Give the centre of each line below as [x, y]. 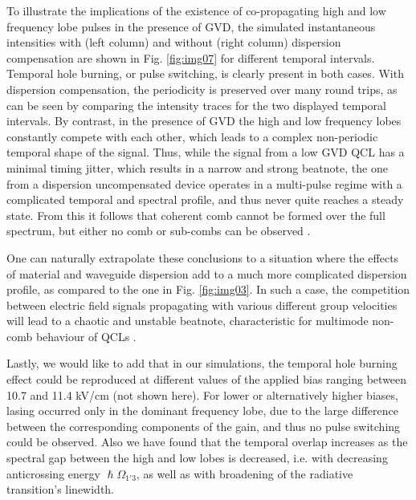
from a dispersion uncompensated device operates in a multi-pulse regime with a [204, 183]
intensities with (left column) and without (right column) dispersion [174, 42]
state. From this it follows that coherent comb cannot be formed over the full [196, 215]
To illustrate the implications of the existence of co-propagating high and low [196, 10]
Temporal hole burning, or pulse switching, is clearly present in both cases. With [205, 73]
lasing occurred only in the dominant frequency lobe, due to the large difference [202, 411]
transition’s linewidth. [61, 489]
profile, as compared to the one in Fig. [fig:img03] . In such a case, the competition [208, 289]
